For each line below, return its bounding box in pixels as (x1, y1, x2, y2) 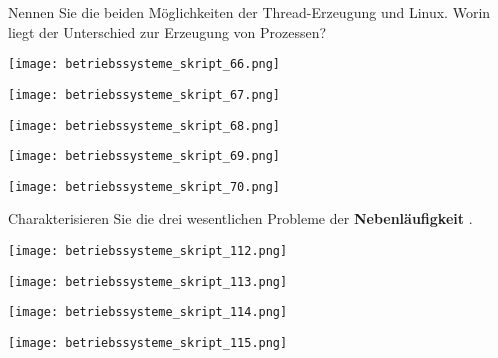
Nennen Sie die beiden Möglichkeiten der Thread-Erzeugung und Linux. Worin (8, 2, 491, 22)
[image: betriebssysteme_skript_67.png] (8, 87, 281, 102)
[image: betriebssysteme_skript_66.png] (8, 57, 281, 72)
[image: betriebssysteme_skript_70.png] (8, 179, 281, 194)
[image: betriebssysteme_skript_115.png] (8, 336, 288, 351)
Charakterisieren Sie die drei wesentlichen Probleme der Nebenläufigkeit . (8, 208, 473, 229)
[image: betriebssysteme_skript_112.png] (8, 244, 288, 259)
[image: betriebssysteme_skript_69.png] (8, 149, 281, 164)
